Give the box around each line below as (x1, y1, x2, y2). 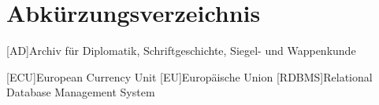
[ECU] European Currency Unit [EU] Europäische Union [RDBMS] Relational (6, 68, 373, 85)
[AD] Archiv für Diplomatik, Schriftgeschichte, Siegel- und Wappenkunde (6, 42, 356, 59)
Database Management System (6, 84, 155, 100)
